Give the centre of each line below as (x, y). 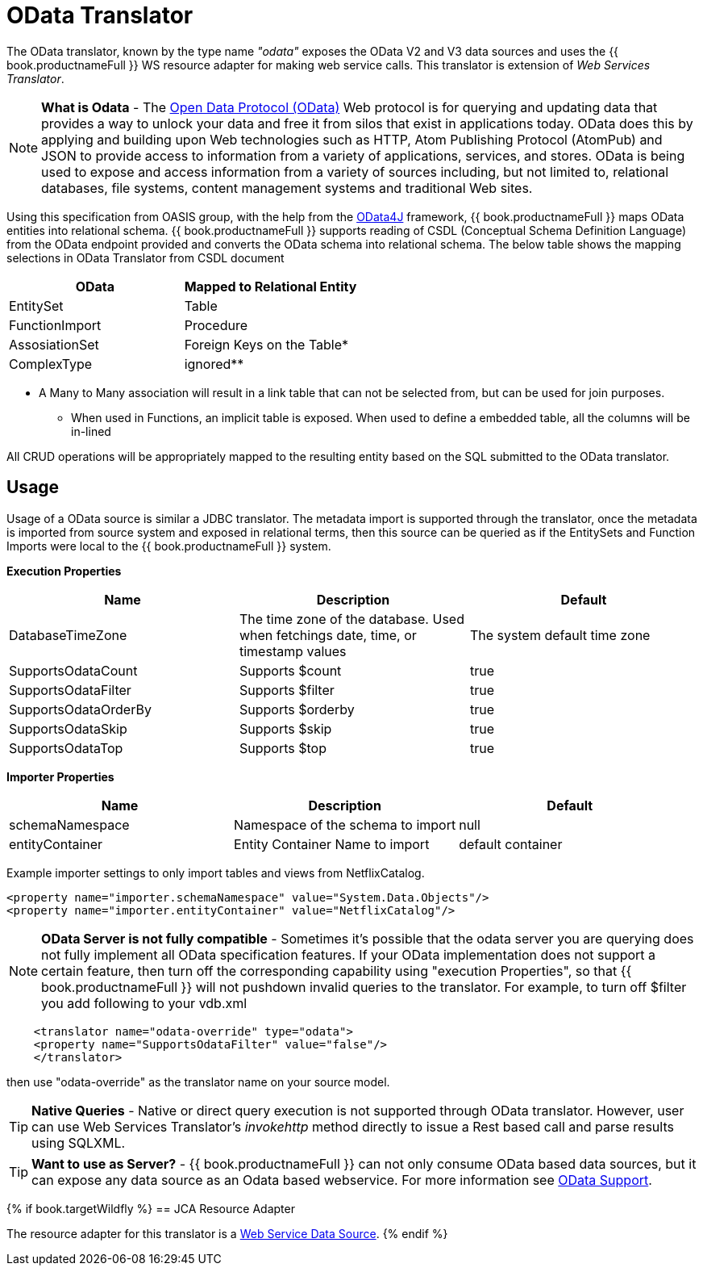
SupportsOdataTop (66, 748)
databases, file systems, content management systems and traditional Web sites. (287, 188)
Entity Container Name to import (332, 844)
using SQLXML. (79, 1142)
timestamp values (293, 651)
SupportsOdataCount (73, 670)
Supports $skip (285, 728)
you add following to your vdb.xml (144, 1003)
